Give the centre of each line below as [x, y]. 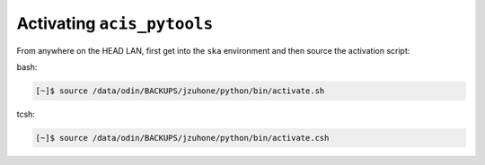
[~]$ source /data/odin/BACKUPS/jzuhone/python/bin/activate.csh [182, 138]
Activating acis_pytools [115, 23]
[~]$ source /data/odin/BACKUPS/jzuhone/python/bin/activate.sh [180, 91]
